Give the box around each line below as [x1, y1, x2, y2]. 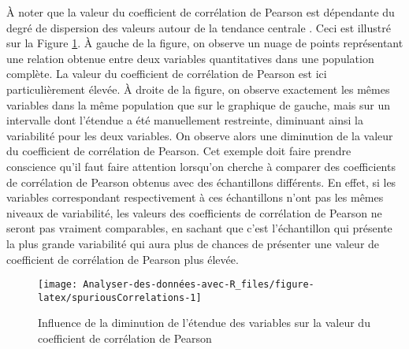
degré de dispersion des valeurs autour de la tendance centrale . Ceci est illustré [6, 19, 391, 35]
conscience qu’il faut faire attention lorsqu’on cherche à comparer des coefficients [6, 158, 396, 174]
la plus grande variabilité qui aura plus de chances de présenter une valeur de [6, 235, 380, 251]
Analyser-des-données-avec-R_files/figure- [83, 279, 314, 291]
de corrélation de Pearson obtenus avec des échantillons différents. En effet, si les [6, 173, 396, 190]
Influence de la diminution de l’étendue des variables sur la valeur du [38, 314, 370, 331]
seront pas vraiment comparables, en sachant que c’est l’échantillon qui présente [6, 220, 392, 236]
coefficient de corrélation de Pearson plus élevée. [6, 251, 239, 267]
